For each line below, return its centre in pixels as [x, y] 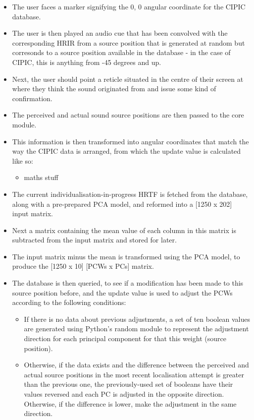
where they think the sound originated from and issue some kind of [114, 89]
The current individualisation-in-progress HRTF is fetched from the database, [130, 194]
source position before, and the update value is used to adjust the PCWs [122, 292]
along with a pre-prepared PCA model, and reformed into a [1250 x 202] [122, 204]
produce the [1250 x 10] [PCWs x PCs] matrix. [83, 266]
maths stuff [41, 177]
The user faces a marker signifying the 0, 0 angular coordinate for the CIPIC [129, 6]
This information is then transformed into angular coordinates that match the [130, 141]
